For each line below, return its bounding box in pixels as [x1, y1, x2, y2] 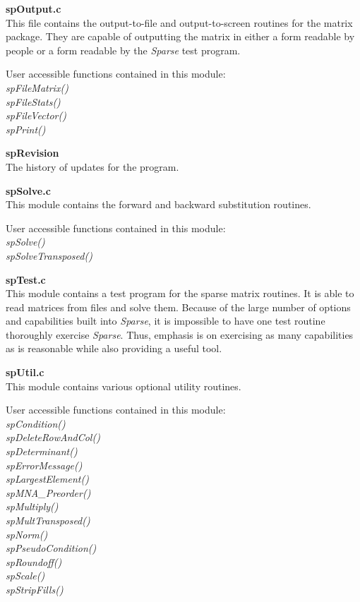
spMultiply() [6, 499, 59, 514]
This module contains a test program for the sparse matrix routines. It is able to [6, 286, 354, 301]
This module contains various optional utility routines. [6, 378, 241, 393]
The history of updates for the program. [6, 159, 179, 174]
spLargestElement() [6, 471, 89, 486]
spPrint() [6, 121, 46, 136]
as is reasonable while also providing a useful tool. [6, 341, 222, 356]
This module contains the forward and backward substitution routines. [6, 197, 311, 212]
